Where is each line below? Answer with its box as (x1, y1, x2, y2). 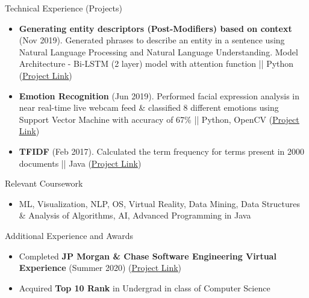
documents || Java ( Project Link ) (19, 157, 142, 169)
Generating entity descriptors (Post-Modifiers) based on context (19, 22, 292, 34)
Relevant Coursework (5, 177, 83, 190)
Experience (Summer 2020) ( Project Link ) (19, 261, 182, 274)
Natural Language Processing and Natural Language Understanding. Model (19, 45, 298, 58)
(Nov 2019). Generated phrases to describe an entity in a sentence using (19, 34, 285, 46)
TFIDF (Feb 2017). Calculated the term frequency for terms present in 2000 (19, 144, 304, 157)
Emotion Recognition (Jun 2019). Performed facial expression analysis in (19, 89, 299, 102)
